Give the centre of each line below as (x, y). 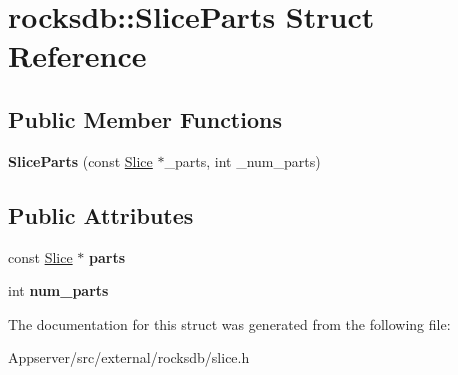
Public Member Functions (145, 118)
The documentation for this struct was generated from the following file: (229, 323)
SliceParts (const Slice (80, 160)
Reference (77, 55)
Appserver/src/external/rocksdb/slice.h (129, 357)
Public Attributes (101, 214)
